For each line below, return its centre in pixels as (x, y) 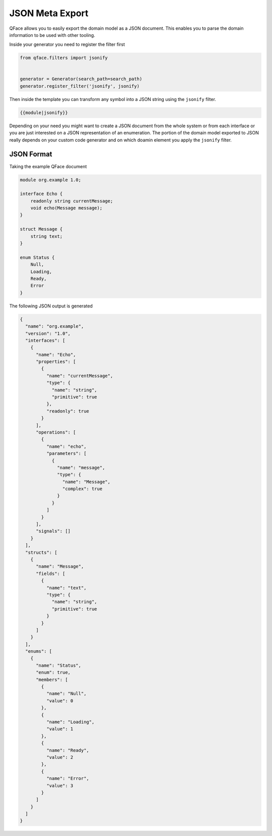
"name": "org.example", (55, 326)
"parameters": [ (66, 454)
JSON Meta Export (49, 13)
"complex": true (82, 489)
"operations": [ (56, 432)
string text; (47, 236)
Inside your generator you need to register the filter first (67, 44)
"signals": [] (53, 531)
